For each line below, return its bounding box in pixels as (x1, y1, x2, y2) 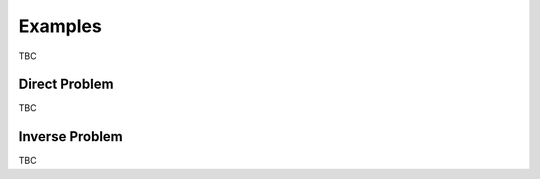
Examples (18, 15, 102, 37)
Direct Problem (18, 76, 114, 93)
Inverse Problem (18, 128, 124, 145)
